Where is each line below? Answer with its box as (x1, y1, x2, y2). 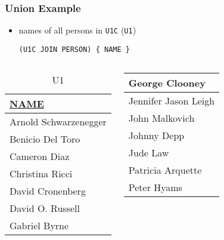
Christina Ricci (10, 166, 73, 180)
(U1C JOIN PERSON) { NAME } (18, 45, 130, 54)
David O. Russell (10, 201, 80, 215)
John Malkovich (128, 110, 195, 125)
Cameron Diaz (10, 149, 70, 163)
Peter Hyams (128, 180, 182, 194)
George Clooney (128, 75, 206, 90)
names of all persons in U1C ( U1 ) (18, 24, 136, 36)
